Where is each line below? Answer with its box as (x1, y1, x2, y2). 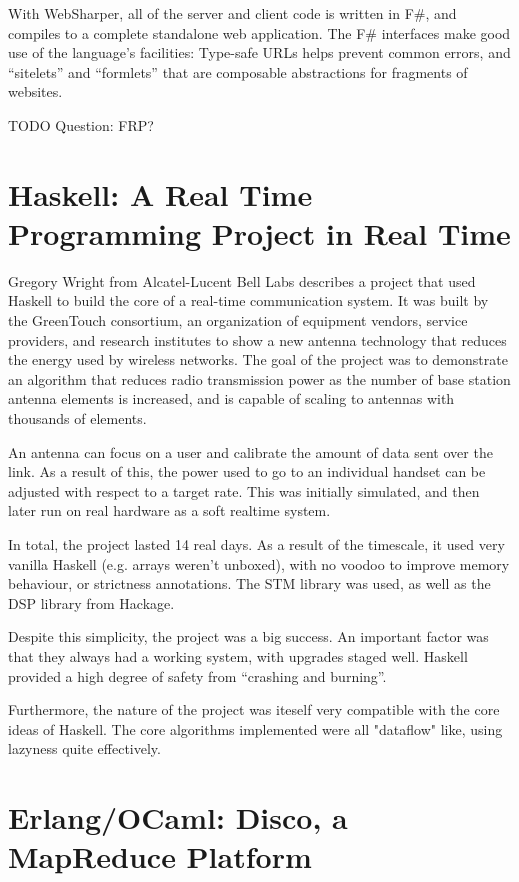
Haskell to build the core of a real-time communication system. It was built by (8, 290, 489, 311)
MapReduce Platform (8, 836, 312, 877)
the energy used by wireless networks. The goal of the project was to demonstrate (8, 349, 508, 370)
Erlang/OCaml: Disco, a (8, 797, 348, 838)
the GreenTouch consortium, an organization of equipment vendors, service (8, 310, 468, 331)
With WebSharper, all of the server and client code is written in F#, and (8, 3, 457, 23)
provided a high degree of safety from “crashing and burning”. (8, 665, 387, 686)
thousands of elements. (8, 408, 147, 429)
